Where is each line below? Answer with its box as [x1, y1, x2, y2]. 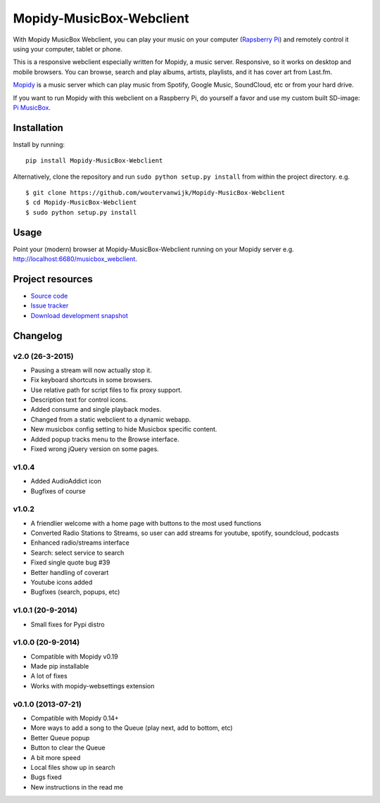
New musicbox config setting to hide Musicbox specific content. [30, 425, 217, 434]
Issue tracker [30, 301, 69, 310]
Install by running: [13, 140, 65, 148]
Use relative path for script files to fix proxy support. [30, 386, 182, 394]
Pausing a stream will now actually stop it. [30, 366, 153, 374]
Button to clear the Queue [30, 743, 106, 752]
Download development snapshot [30, 311, 128, 320]
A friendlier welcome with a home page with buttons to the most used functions [30, 519, 262, 527]
